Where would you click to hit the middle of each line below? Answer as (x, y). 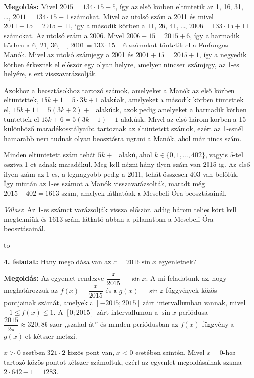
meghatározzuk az (31, 290)
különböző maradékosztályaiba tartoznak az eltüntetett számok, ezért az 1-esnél (124, 129)
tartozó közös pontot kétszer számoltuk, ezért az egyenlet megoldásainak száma (123, 362)
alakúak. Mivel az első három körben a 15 (183, 119)
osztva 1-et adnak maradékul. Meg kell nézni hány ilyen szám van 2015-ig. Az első (127, 164)
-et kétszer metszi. (50, 336)
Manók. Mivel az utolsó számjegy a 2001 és (69, 54)
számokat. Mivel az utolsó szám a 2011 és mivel (142, 16)
